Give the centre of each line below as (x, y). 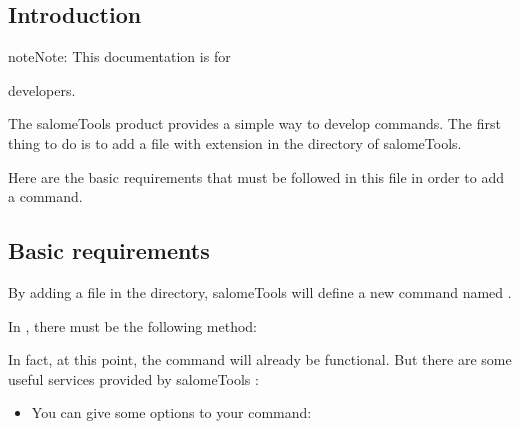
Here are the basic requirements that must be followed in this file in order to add (256, 176)
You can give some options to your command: (171, 412)
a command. (45, 196)
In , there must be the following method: (133, 325)
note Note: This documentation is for (119, 56)
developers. (42, 89)
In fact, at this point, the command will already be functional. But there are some (260, 359)
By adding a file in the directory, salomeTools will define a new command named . (260, 291)
